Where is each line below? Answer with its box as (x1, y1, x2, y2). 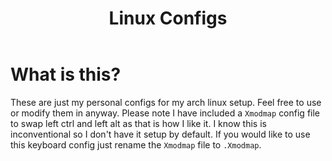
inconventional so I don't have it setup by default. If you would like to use (10, 128, 311, 140)
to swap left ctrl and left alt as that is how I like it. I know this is (10, 117, 267, 129)
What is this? (10, 63, 122, 86)
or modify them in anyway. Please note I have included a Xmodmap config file (10, 107, 321, 119)
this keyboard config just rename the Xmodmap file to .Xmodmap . (10, 138, 262, 151)
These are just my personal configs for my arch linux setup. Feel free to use (10, 96, 322, 108)
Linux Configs (108, 7, 228, 30)
